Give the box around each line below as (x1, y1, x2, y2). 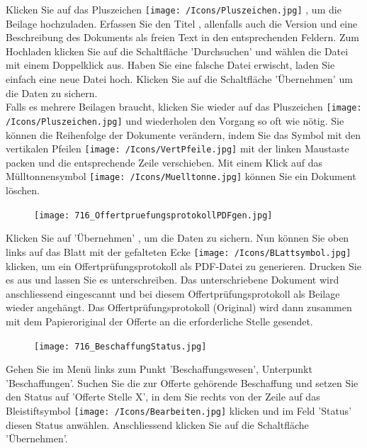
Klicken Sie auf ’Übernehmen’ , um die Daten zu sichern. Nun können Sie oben (6, 230, 349, 245)
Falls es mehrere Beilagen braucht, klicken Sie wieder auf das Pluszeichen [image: (6, 99, 362, 114)
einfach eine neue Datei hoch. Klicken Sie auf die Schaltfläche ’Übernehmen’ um (6, 72, 353, 86)
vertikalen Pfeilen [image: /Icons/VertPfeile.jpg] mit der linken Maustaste (6, 141, 349, 156)
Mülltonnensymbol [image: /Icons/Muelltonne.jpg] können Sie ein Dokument (6, 169, 356, 184)
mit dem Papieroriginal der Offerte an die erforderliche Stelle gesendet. (6, 313, 313, 328)
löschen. (6, 183, 40, 198)
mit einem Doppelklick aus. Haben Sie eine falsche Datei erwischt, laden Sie (6, 57, 335, 72)
